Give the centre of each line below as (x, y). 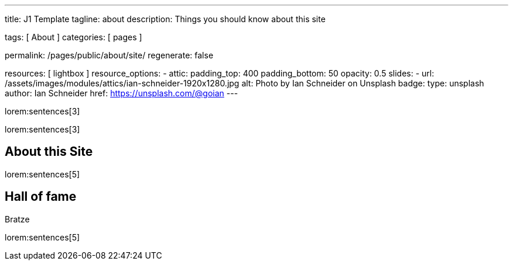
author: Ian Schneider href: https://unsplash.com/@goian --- (122, 93)
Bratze (17, 219)
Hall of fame (41, 197)
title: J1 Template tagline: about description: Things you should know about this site (165, 19)
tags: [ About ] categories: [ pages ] (73, 37)
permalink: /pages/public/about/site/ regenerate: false (109, 55)
